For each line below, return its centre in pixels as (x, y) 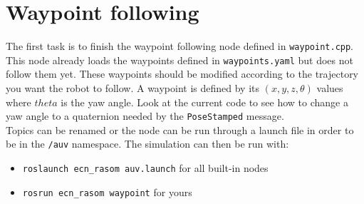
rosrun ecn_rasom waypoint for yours (107, 192)
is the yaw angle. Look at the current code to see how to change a (204, 102)
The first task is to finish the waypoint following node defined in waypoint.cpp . (180, 46)
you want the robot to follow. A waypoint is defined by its (133, 88)
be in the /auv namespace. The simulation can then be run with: (147, 144)
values (330, 88)
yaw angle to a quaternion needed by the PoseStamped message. (145, 116)
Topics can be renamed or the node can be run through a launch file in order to (180, 129)
